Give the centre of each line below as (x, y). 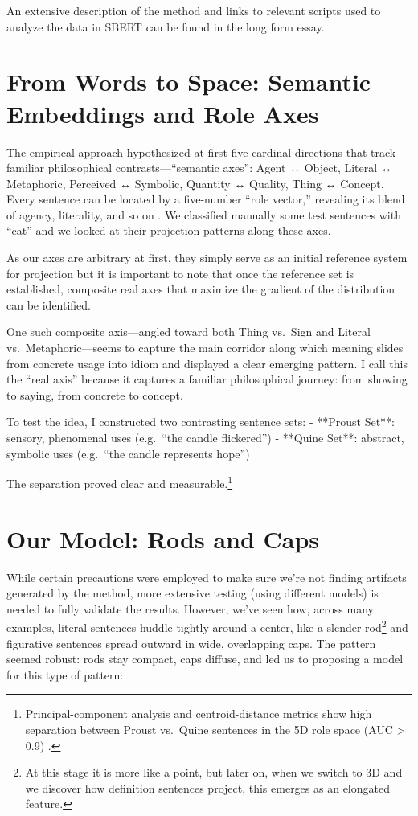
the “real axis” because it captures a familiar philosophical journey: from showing (207, 379)
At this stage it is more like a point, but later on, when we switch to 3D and (214, 772)
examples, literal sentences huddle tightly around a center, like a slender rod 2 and (207, 626)
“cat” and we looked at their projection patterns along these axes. (169, 230)
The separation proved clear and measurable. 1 (120, 482)
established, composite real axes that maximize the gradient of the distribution (201, 289)
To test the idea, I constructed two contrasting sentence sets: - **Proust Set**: (201, 422)
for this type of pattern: (65, 674)
